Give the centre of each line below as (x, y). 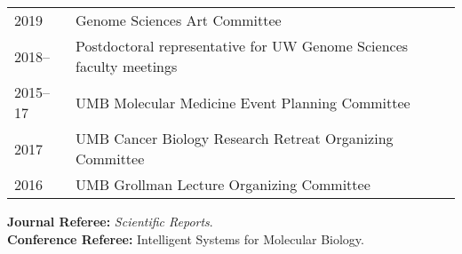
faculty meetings (126, 66)
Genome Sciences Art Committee (178, 20)
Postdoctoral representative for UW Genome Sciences (242, 46)
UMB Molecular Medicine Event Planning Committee (243, 102)
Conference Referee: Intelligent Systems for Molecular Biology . (186, 238)
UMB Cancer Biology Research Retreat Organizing (234, 138)
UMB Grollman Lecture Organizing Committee (223, 184)
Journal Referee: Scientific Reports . (110, 221)
